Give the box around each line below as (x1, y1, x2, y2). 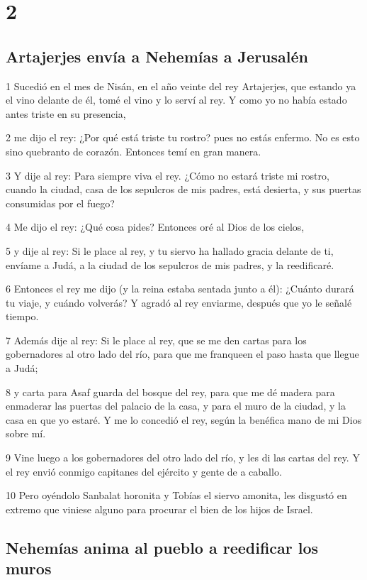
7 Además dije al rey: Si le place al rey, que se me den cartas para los (6, 332, 307, 347)
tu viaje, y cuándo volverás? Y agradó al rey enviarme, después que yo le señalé (6, 295, 352, 310)
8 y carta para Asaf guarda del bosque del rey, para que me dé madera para (6, 384, 335, 399)
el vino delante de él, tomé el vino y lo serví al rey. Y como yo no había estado (6, 92, 347, 107)
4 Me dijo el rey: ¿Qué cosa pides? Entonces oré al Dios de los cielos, (6, 219, 305, 234)
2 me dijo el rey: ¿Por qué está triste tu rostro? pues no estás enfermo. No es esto (6, 130, 360, 145)
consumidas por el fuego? (6, 195, 115, 210)
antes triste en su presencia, (6, 106, 126, 121)
